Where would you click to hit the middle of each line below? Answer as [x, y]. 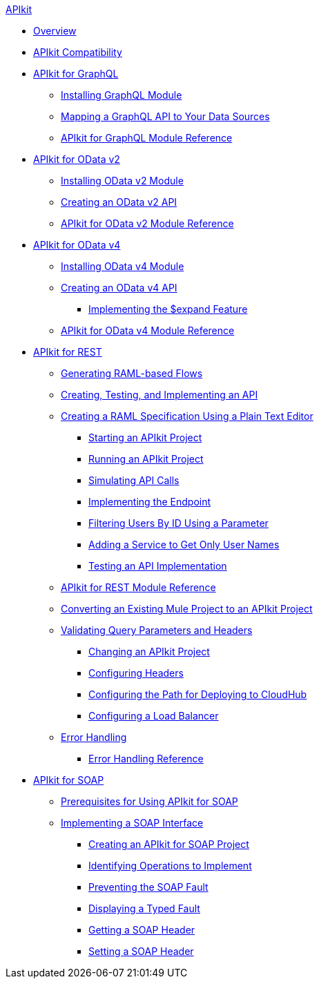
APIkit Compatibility [78, 52]
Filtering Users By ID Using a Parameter [178, 523]
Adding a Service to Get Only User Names [184, 544]
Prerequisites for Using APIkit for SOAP [149, 801]
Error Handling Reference [146, 759]
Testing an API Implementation [158, 566]
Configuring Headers [136, 673]
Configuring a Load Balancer [154, 716]
